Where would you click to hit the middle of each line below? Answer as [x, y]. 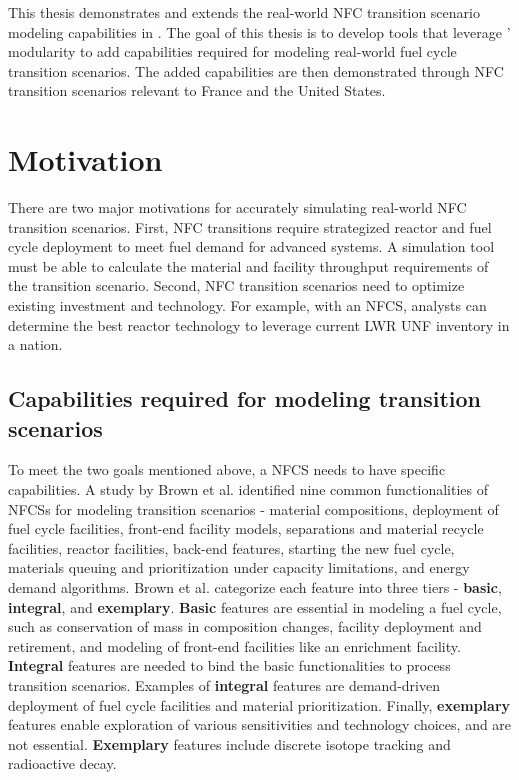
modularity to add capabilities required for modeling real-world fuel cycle [232, 51]
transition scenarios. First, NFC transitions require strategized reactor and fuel [250, 226]
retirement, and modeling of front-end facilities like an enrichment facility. [234, 645]
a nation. [35, 344]
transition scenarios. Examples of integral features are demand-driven [224, 684]
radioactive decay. [62, 763]
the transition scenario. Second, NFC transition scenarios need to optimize [236, 285]
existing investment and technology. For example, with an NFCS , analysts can [247, 305]
